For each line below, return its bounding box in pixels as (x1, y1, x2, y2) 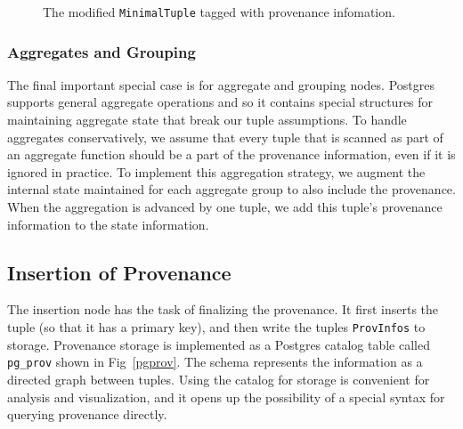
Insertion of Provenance (7, 258, 231, 286)
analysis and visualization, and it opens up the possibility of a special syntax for (7, 387, 445, 406)
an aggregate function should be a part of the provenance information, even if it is (7, 145, 456, 164)
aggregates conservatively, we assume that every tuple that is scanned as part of (7, 127, 443, 146)
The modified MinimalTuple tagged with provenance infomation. (43, 3, 395, 20)
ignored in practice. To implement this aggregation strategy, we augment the (7, 162, 426, 181)
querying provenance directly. (7, 405, 167, 424)
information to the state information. (7, 214, 209, 233)
